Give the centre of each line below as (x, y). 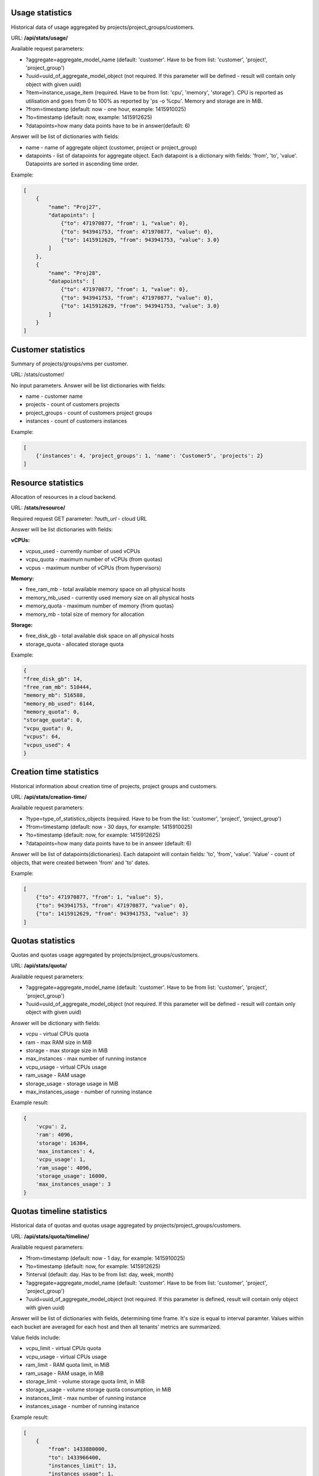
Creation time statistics (55, 772)
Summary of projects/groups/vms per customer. (69, 364)
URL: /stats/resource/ (38, 508)
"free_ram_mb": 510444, (58, 687)
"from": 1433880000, (78, 1449)
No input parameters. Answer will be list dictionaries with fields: (88, 385)
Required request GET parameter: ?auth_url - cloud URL (79, 518)
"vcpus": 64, (42, 737)
